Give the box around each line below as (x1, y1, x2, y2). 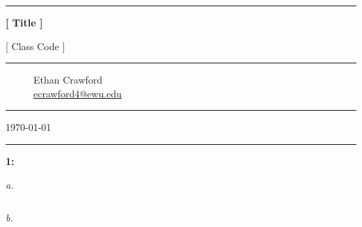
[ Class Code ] (6, 38, 65, 53)
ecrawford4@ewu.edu (33, 86, 122, 100)
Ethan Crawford (33, 72, 103, 87)
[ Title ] (6, 15, 43, 29)
